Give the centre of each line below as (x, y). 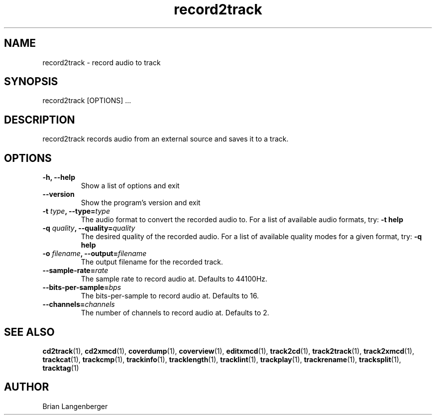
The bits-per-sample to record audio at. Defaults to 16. (170, 296)
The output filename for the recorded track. (152, 262)
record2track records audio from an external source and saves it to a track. (165, 139)
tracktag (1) (61, 368)
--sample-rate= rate (75, 271)
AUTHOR (27, 387)
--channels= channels (79, 304)
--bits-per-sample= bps (82, 287)
